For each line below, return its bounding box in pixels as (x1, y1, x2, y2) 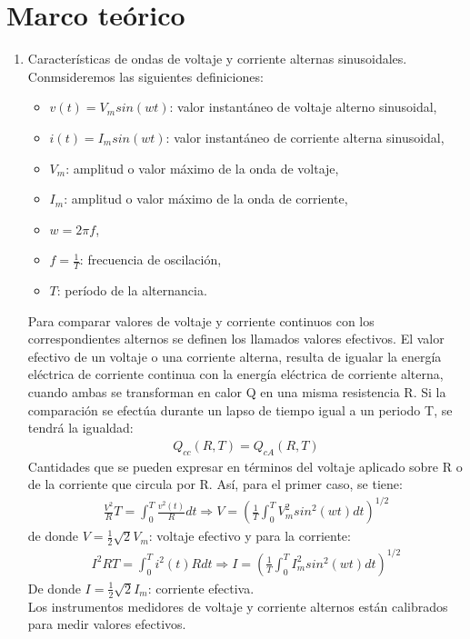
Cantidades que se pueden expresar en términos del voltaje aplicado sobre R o (27, 456, 463, 475)
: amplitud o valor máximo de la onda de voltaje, (65, 158, 339, 177)
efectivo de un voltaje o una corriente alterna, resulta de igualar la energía (27, 346, 442, 365)
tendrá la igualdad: (27, 418, 134, 437)
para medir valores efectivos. (27, 614, 186, 634)
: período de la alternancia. (56, 281, 207, 300)
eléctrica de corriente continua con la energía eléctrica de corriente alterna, (27, 364, 444, 384)
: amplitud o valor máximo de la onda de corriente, (64, 189, 348, 208)
